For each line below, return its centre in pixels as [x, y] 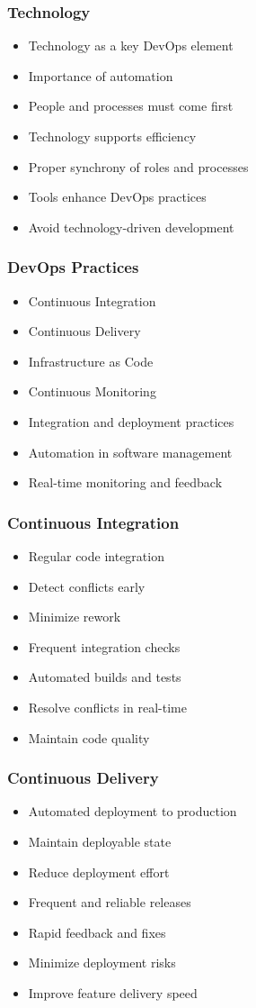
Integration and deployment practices [131, 421]
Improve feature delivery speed [113, 992]
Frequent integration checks [104, 646]
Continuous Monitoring [92, 391]
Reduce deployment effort [99, 872]
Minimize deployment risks [102, 963]
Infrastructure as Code [91, 361]
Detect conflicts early [87, 586]
